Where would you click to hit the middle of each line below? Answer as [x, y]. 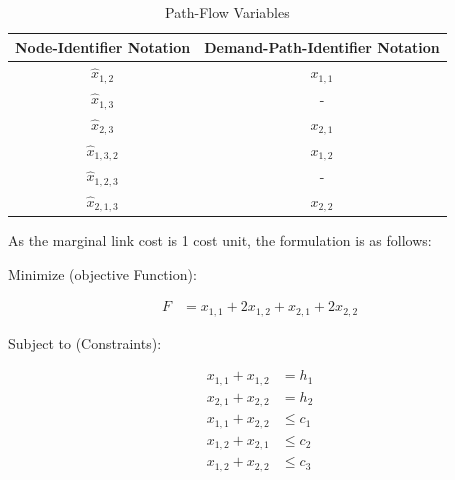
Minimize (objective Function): [102, 273]
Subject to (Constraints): [85, 342]
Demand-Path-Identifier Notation [322, 46]
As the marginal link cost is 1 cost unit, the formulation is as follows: [220, 239]
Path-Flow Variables [227, 12]
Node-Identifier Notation [103, 46]
